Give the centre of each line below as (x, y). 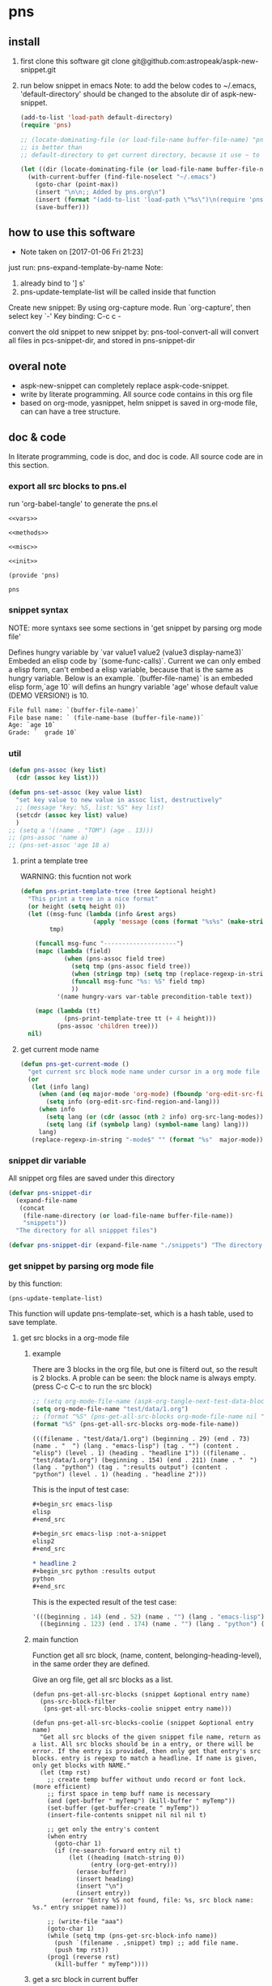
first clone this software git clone (75, 61)
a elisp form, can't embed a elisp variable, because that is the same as (126, 669)
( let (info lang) (60, 1087)
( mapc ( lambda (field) (73, 952)
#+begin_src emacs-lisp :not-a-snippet (100, 1534)
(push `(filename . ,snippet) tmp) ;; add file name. (147, 1943)
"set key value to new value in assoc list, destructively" (119, 800)
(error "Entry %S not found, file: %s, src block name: (157, 1901)
